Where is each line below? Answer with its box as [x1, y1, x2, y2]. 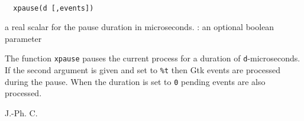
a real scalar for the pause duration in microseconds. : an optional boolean [5, 21, 274, 33]
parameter [5, 32, 42, 44]
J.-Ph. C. [5, 107, 38, 119]
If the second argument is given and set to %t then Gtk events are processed [5, 64, 281, 76]
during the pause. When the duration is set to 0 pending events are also [5, 75, 266, 87]
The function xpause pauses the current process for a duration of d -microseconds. [5, 52, 300, 64]
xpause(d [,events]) [13, 4, 94, 12]
